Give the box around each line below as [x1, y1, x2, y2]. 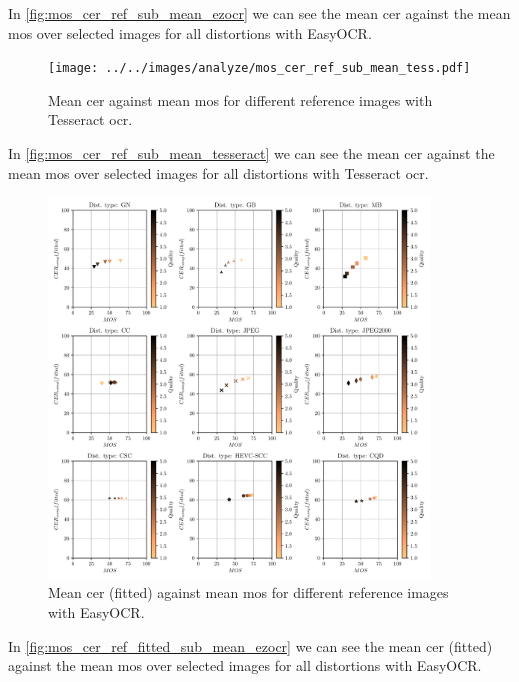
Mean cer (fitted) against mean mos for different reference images [48, 582, 449, 603]
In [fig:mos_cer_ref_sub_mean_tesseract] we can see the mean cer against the [8, 143, 495, 164]
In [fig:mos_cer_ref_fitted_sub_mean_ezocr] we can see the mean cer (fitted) [8, 635, 493, 656]
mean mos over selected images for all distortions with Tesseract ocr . [8, 162, 429, 183]
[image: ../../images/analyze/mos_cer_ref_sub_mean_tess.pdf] [48, 61, 471, 76]
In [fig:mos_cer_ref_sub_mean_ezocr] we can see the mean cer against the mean [8, 3, 511, 23]
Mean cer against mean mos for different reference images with [48, 89, 433, 110]
